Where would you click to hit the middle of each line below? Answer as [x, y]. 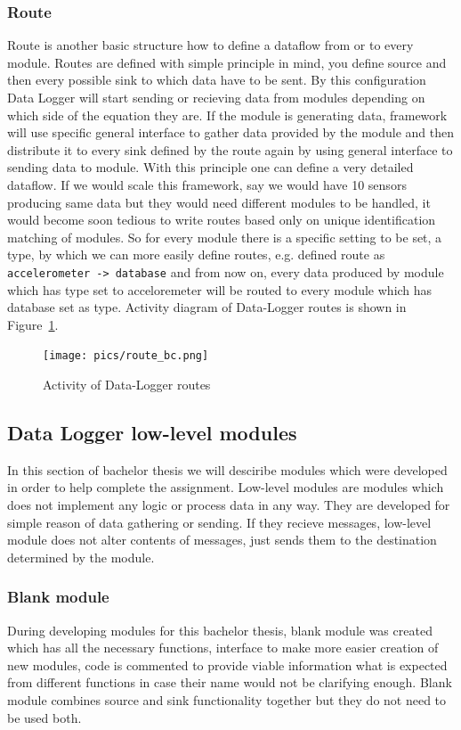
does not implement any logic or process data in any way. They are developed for [229, 505]
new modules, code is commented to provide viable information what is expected [227, 664]
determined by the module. [81, 557]
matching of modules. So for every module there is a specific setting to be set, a [225, 237]
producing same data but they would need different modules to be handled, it [219, 202]
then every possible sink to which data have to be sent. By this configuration [217, 80]
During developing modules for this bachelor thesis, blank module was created [220, 630]
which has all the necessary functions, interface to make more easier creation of [223, 648]
